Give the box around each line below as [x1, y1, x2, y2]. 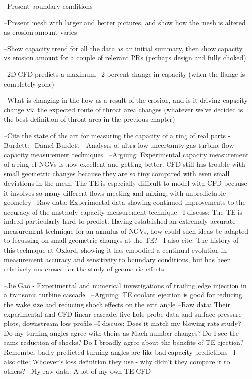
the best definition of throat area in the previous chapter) [4, 114, 175, 124]
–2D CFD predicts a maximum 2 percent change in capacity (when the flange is [4, 69, 245, 79]
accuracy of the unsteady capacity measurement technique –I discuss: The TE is [4, 206, 243, 217]
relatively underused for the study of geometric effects [4, 264, 164, 274]
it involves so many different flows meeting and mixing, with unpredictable [4, 187, 226, 198]
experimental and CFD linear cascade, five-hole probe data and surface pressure [4, 308, 242, 319]
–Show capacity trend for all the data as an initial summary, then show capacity [4, 43, 243, 53]
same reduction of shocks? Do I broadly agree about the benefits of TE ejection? [4, 337, 244, 347]
